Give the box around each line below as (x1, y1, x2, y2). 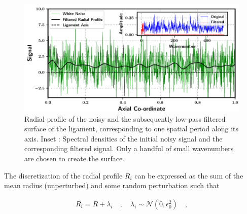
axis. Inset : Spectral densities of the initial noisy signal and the (24, 133, 223, 144)
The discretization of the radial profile (4, 170, 123, 181)
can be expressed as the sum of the (134, 170, 243, 181)
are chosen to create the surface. (24, 153, 125, 163)
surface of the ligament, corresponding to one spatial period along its (24, 123, 239, 134)
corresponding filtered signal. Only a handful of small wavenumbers (24, 143, 234, 154)
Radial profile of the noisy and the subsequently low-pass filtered (24, 113, 226, 124)
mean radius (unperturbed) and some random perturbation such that (4, 180, 220, 191)
